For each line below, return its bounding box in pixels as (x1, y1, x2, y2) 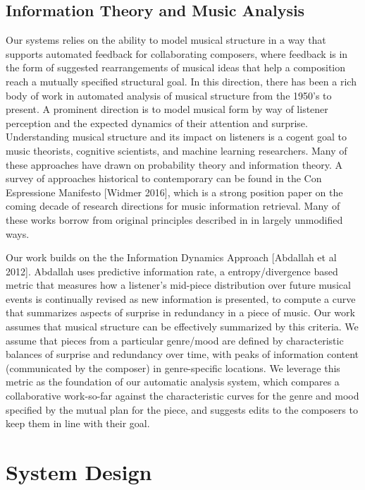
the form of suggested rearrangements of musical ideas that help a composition (6, 60, 346, 75)
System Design (6, 458, 152, 486)
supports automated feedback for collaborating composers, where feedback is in (6, 46, 348, 61)
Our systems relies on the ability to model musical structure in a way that (6, 32, 326, 47)
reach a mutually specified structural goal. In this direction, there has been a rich (6, 73, 357, 88)
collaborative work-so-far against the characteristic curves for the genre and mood (6, 388, 359, 403)
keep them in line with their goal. (6, 416, 150, 431)
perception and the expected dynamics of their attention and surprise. (6, 115, 308, 130)
